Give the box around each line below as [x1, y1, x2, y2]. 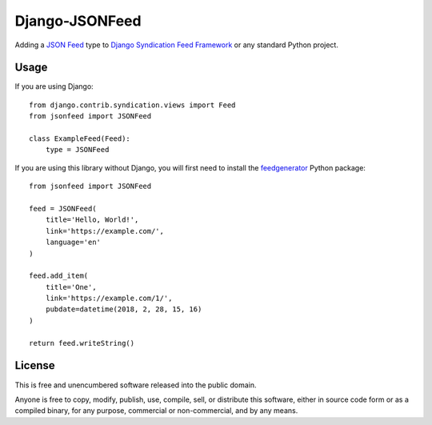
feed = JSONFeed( [29, 204, 97, 213]
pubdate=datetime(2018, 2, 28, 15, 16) [45, 305, 202, 314]
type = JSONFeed [45, 145, 110, 154]
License [14, 359, 55, 372]
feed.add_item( [29, 271, 89, 280]
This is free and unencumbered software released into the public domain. [14, 380, 257, 390]
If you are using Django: [14, 82, 94, 91]
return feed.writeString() [29, 339, 135, 347]
